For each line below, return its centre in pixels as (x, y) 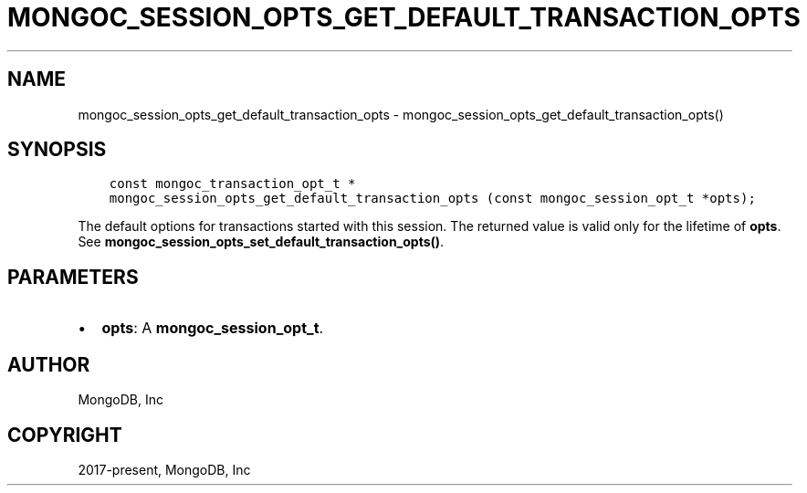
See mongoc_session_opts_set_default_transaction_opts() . (261, 242)
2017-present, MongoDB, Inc (164, 469)
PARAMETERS (73, 277)
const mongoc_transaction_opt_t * (232, 184)
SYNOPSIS (57, 150)
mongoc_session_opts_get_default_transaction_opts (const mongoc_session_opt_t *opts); (432, 199)
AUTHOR (49, 364)
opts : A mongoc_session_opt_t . (213, 328)
